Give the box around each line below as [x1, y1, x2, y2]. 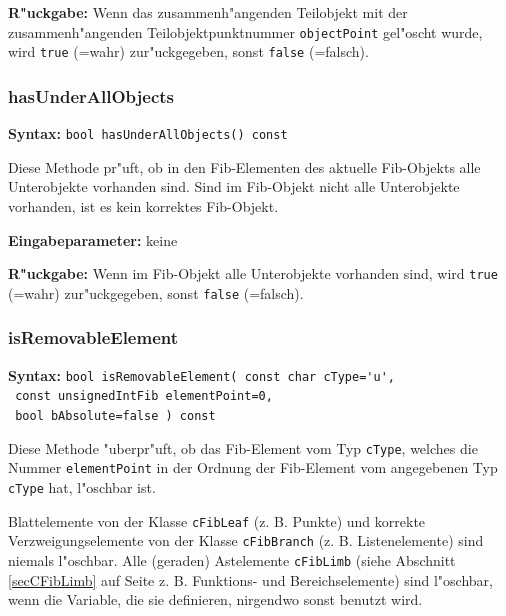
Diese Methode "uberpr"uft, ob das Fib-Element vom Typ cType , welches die [8, 437, 478, 458]
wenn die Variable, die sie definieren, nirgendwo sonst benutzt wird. [8, 589, 423, 610]
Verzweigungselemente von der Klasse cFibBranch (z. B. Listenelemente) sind [8, 530, 484, 551]
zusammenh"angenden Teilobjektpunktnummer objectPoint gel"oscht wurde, [8, 21, 483, 42]
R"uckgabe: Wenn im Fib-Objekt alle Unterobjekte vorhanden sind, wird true [8, 263, 498, 284]
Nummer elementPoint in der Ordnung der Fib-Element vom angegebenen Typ [8, 457, 498, 478]
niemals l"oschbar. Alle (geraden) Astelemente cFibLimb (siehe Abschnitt [8, 549, 456, 570]
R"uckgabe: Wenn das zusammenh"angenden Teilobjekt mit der [8, 2, 408, 22]
